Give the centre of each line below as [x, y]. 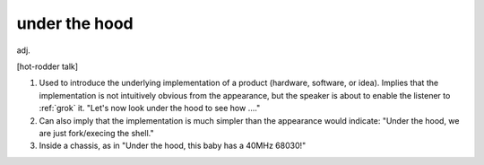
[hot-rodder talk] [48, 66]
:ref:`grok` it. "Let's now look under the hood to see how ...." [150, 109]
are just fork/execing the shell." [96, 133]
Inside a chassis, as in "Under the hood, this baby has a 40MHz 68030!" [173, 146]
